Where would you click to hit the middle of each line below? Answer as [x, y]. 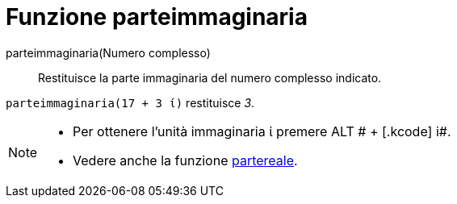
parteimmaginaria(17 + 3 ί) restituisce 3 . [130, 102]
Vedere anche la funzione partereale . [185, 160]
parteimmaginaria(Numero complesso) [108, 52]
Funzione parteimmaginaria [157, 17]
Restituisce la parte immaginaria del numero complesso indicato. [210, 77]
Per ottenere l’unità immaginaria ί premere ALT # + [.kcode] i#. [262, 131]
